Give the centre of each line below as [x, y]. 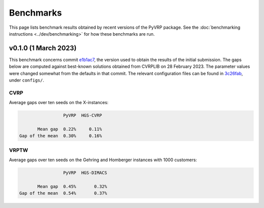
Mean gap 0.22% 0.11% [70, 129]
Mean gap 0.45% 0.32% [72, 186]
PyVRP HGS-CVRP [82, 115]
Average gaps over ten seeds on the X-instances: [59, 103]
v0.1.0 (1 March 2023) [43, 48]
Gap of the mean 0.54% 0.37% [63, 193]
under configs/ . [26, 80]
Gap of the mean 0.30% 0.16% [61, 136]
